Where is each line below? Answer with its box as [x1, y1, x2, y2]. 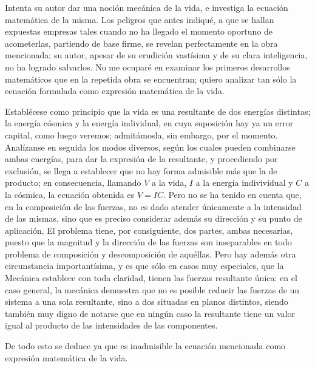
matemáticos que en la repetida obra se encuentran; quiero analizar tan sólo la [5, 72, 297, 85]
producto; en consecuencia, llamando [5, 176, 141, 189]
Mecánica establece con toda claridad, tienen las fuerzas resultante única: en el [5, 271, 297, 284]
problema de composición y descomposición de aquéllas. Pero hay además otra [5, 247, 296, 260]
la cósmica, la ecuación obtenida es [5, 188, 135, 200]
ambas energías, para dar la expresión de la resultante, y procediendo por [5, 152, 278, 165]
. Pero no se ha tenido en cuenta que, [163, 188, 302, 200]
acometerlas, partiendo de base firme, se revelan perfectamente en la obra [5, 36, 278, 49]
